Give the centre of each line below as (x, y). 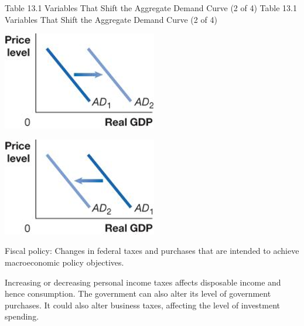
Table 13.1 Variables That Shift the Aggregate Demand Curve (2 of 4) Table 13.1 (151, 8)
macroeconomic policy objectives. (64, 262)
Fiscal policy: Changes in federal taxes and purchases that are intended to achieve (152, 251)
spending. (22, 316)
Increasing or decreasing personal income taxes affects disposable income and (143, 282)
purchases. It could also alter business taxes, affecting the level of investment (143, 305)
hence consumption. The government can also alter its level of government (138, 293)
